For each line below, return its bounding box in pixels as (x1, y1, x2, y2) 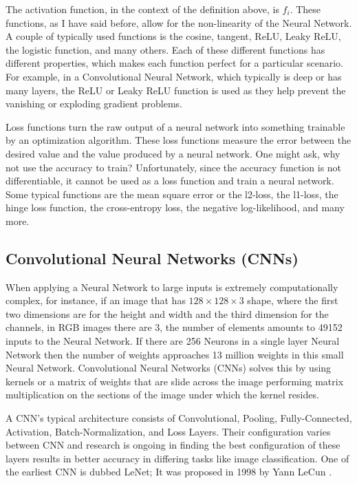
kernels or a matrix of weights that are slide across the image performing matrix (6, 374, 344, 388)
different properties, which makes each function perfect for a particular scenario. (6, 56, 343, 70)
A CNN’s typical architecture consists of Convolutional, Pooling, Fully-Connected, (6, 411, 352, 425)
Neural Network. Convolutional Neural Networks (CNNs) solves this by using (6, 361, 332, 375)
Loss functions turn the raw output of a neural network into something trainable (6, 119, 345, 133)
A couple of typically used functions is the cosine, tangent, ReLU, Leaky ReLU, (6, 29, 341, 43)
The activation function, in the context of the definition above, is (6, 2, 279, 16)
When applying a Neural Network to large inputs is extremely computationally (6, 279, 338, 294)
